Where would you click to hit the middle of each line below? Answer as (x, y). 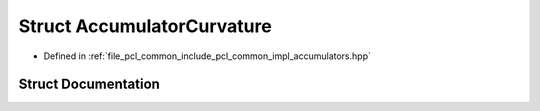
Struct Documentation (89, 84)
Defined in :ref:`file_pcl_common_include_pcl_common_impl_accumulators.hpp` (207, 56)
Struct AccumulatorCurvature (145, 26)
